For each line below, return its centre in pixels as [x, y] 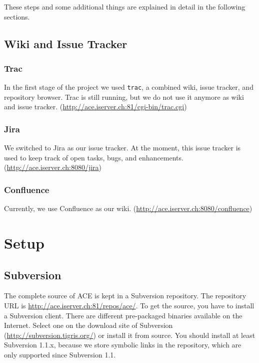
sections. [17, 16]
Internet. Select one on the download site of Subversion [88, 325]
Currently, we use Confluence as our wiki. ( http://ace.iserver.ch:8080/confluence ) [128, 208]
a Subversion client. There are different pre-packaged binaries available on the [123, 315]
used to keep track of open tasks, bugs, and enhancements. [94, 157]
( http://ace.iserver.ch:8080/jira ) [53, 167]
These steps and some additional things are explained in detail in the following [125, 7]
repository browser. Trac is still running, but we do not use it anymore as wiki [124, 97]
